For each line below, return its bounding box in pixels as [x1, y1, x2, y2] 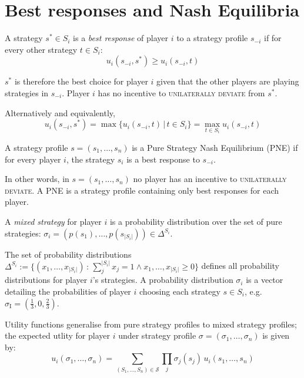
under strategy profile [118, 329, 196, 342]
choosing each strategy [139, 285, 221, 297]
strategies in [5, 86, 49, 99]
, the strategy [66, 153, 115, 165]
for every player [5, 153, 61, 165]
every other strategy [5, 43, 78, 55]
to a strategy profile [176, 32, 248, 44]
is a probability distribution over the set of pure [109, 215, 282, 227]
